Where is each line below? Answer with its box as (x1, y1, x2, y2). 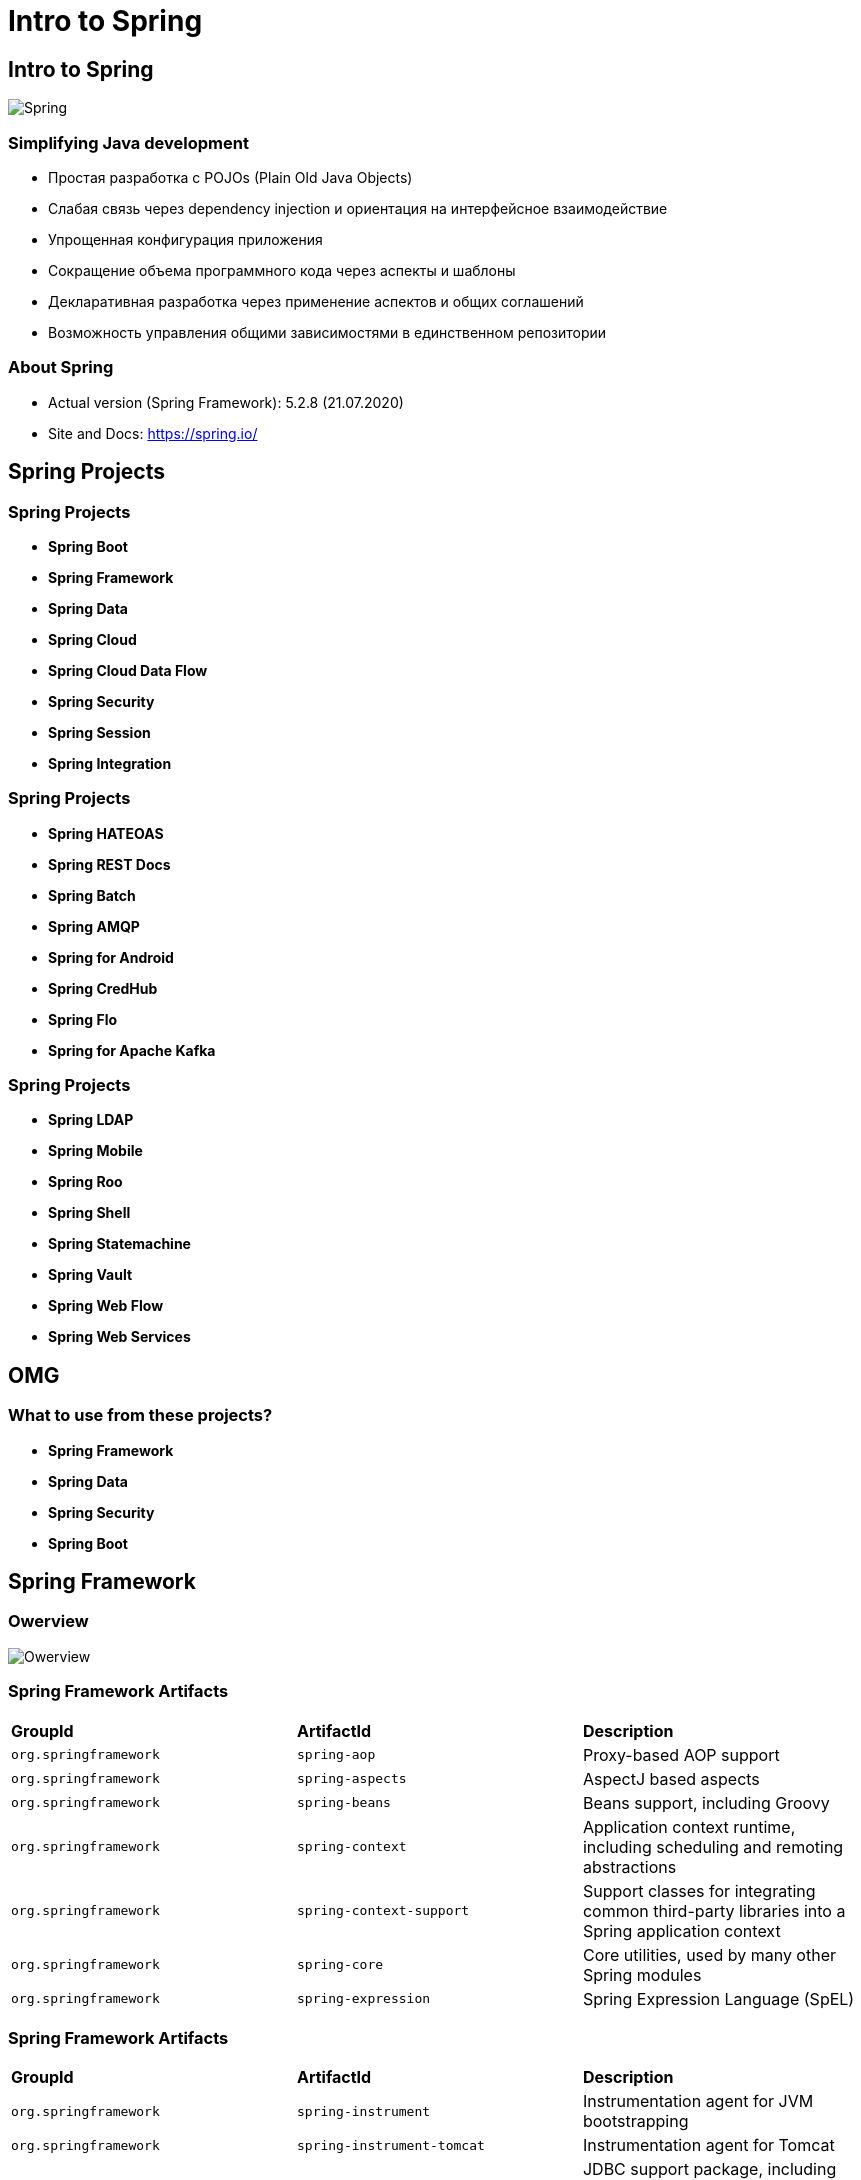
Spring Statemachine (48, 1235, 191, 1253)
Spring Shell (48, 1204, 131, 1222)
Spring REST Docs (48, 855, 171, 873)
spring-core (296, 1957, 384, 1973)
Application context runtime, (582, 1816, 796, 1837)
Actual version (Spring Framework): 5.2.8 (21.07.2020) (48, 393, 404, 411)
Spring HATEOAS (48, 824, 164, 842)
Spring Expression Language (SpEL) (582, 1988, 855, 2009)
